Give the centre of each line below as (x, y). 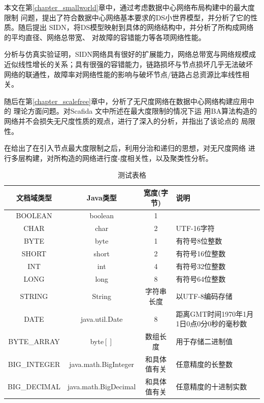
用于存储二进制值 (204, 341)
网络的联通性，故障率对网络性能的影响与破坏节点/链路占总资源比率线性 (123, 74)
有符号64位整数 (201, 278)
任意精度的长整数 (204, 364)
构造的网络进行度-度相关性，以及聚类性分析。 (137, 158)
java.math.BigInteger (102, 364)
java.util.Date (102, 318)
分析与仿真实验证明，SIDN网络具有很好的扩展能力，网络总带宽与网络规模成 (130, 54)
